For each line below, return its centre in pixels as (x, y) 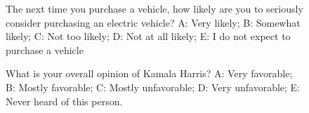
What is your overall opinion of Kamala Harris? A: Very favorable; (149, 73)
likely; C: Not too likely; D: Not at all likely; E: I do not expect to (148, 36)
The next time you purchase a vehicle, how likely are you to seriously (154, 8)
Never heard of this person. (64, 101)
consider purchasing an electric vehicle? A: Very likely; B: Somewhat (153, 22)
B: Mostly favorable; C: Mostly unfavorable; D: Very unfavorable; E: (153, 87)
